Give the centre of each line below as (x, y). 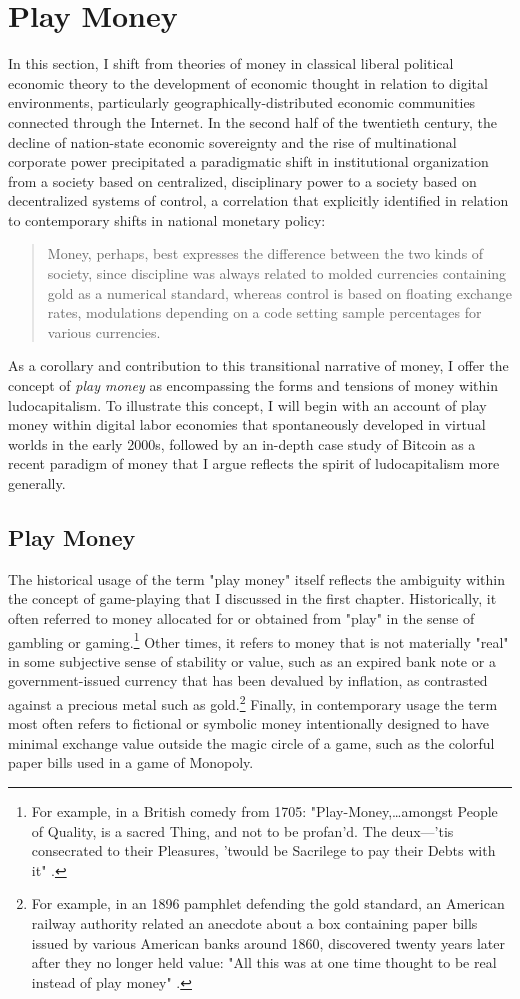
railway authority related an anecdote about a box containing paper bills (254, 923)
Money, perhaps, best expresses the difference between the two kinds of (265, 253)
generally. (37, 483)
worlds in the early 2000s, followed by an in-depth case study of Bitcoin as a (242, 443)
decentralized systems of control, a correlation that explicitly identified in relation (258, 200)
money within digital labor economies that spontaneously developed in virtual (247, 424)
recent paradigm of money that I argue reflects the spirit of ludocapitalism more (254, 463)
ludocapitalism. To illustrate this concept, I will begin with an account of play (247, 404)
